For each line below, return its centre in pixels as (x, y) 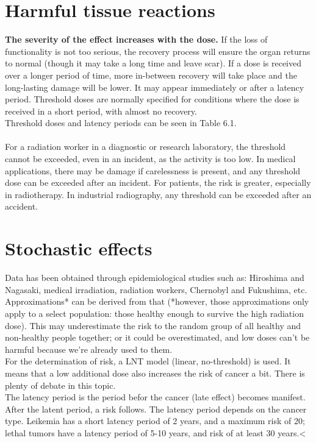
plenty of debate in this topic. (60, 385)
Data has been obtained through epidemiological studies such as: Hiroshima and (155, 278)
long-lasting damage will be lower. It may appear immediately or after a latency (155, 87)
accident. (22, 206)
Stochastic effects (79, 248)
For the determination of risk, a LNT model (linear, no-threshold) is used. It (148, 361)
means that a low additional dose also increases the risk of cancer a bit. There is (155, 373)
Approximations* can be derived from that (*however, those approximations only (157, 301)
